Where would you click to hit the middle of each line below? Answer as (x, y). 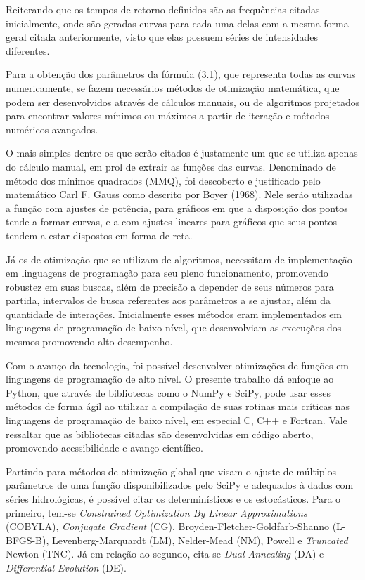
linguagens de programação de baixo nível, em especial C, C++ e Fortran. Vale (177, 420)
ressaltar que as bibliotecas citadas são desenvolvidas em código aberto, (160, 434)
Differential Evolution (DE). (66, 567)
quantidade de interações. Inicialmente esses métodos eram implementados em (174, 314)
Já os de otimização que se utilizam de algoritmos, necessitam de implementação (179, 259)
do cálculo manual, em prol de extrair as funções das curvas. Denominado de (171, 166)
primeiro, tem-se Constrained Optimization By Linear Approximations (156, 512)
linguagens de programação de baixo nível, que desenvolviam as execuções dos (174, 328)
